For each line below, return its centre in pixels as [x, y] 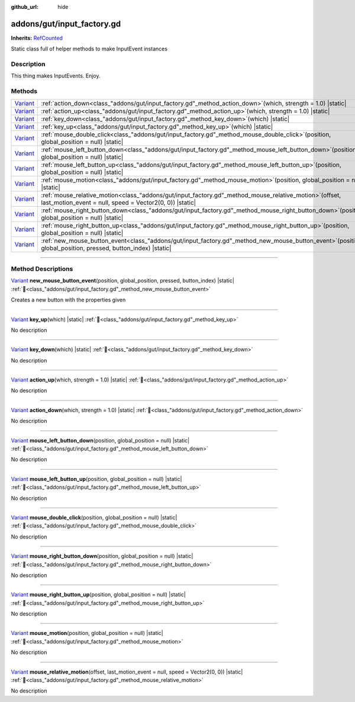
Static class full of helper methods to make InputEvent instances [89, 49]
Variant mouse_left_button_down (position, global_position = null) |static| [100, 440]
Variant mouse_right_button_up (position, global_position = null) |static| [98, 595]
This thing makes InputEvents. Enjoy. [56, 76]
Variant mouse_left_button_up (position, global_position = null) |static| [96, 479]
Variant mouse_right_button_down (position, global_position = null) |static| [102, 556]
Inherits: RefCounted [37, 38]
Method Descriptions [42, 268]
